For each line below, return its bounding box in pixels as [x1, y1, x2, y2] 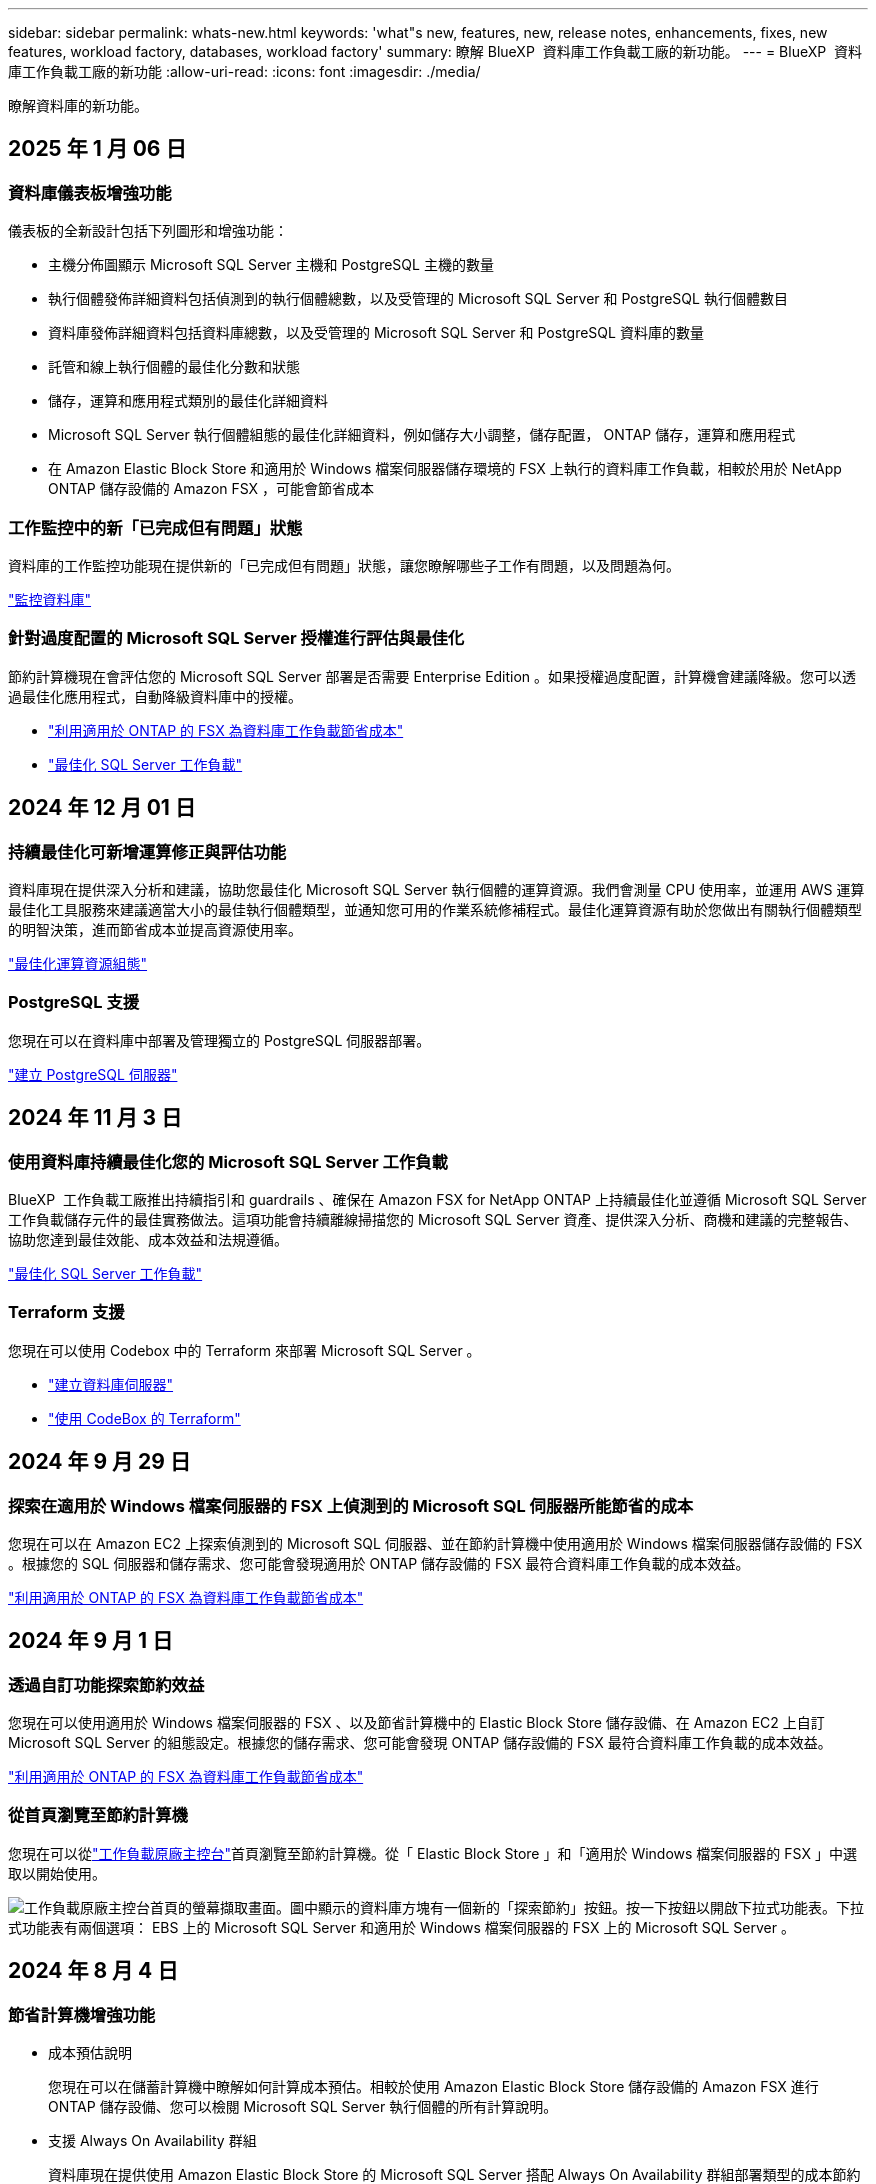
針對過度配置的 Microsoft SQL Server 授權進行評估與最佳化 [8, 628, 465, 649]
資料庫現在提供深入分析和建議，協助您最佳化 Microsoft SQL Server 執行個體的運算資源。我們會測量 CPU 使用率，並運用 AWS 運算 [8, 880, 865, 898]
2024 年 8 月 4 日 [8, 1958, 179, 1984]
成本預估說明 [48, 2044, 132, 2062]
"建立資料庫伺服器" [48, 1375, 174, 1393]
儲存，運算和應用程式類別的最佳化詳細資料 [48, 392, 328, 410]
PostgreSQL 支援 [8, 992, 140, 1013]
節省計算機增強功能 [8, 2004, 156, 2025]
